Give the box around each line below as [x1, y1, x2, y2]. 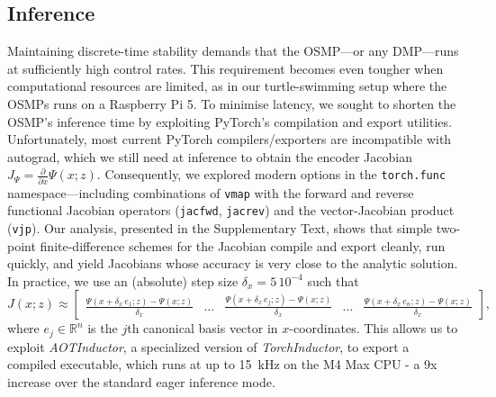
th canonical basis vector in [127, 319, 278, 338]
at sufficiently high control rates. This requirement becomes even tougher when [7, 59, 444, 77]
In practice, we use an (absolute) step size [7, 271, 239, 290]
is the [87, 319, 118, 338]
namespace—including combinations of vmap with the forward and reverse [7, 183, 414, 202]
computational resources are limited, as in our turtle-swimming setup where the [7, 77, 447, 95]
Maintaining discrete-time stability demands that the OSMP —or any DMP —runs [7, 41, 459, 60]
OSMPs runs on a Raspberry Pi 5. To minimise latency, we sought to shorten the [7, 94, 456, 113]
